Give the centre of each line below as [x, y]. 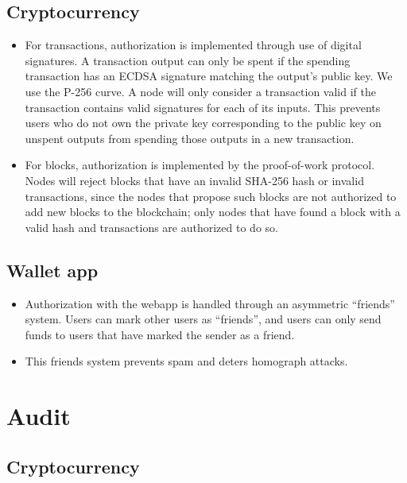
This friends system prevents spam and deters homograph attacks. [186, 361]
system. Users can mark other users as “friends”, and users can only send [203, 319]
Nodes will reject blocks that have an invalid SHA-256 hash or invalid [194, 180]
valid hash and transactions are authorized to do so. [151, 227]
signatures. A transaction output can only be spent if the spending [188, 60]
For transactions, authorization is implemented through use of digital [193, 45]
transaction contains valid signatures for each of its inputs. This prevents [203, 107]
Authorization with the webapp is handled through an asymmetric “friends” [210, 303]
